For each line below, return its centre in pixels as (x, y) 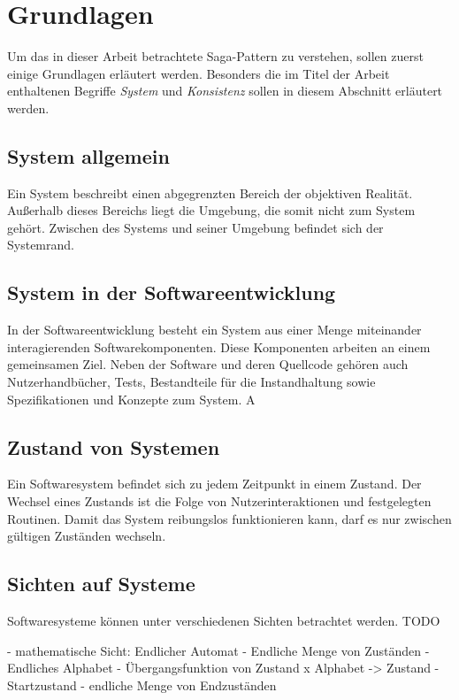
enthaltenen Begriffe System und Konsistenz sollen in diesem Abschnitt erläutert (225, 91)
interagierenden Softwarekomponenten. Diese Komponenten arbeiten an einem (219, 346)
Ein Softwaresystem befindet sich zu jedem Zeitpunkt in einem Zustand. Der (214, 484)
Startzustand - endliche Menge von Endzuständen (142, 685)
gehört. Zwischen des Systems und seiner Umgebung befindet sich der (195, 227)
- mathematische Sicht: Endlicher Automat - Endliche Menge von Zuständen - (218, 650)
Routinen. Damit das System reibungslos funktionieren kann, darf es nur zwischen (229, 518)
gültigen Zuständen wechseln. (87, 536)
